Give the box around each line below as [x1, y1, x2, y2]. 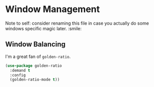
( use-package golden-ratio [5, 63, 62, 68]
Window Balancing [5, 40, 66, 49]
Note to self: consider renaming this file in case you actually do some [5, 20, 149, 26]
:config [10, 72, 26, 77]
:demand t [10, 68, 30, 73]
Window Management [5, 4, 100, 15]
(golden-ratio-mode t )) [10, 77, 60, 82]
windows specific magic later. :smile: [5, 25, 82, 31]
